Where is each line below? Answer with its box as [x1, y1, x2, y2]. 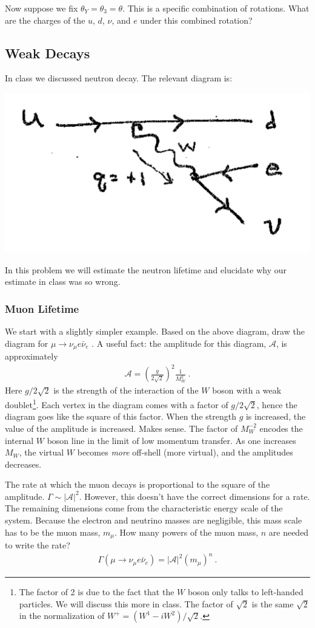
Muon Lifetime [5, 301, 79, 316]
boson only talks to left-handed [187, 585, 303, 598]
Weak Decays [5, 43, 90, 62]
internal [5, 434, 34, 446]
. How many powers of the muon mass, [114, 525, 259, 538]
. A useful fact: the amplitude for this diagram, [91, 336, 267, 349]
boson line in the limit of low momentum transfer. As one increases [47, 434, 296, 446]
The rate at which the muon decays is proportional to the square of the [5, 478, 270, 491]
